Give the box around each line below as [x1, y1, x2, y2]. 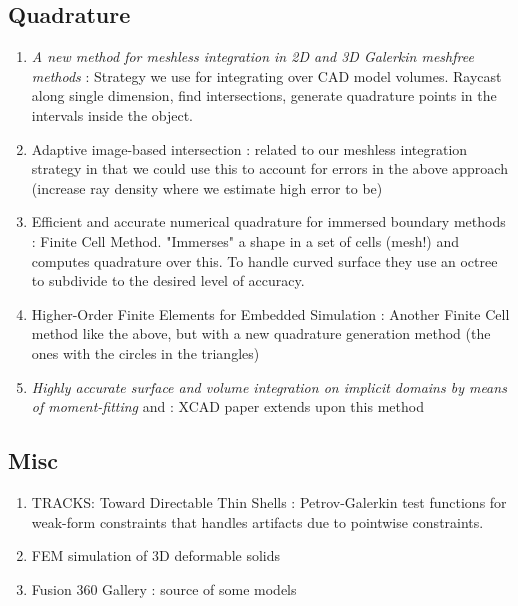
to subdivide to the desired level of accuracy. [31, 270, 305, 291]
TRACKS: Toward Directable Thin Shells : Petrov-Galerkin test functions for [31, 491, 507, 512]
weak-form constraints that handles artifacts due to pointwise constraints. [31, 511, 484, 532]
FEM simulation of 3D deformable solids [31, 545, 281, 566]
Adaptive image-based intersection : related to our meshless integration [31, 138, 468, 159]
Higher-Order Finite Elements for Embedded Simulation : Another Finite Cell [31, 303, 510, 324]
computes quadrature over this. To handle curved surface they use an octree [31, 250, 498, 271]
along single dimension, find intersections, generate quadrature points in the [31, 85, 497, 106]
